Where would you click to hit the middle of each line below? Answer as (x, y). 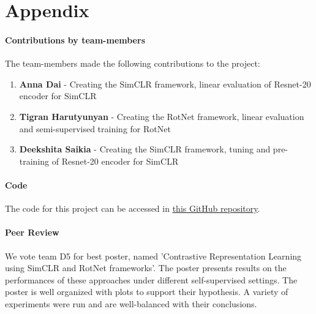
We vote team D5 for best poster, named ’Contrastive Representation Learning (153, 256)
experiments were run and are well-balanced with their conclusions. (131, 303)
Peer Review (32, 232)
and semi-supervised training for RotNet (95, 128)
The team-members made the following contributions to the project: (133, 63)
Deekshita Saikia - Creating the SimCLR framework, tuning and (145, 149)
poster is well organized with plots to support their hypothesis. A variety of (147, 292)
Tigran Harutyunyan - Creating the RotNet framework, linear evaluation (162, 116)
